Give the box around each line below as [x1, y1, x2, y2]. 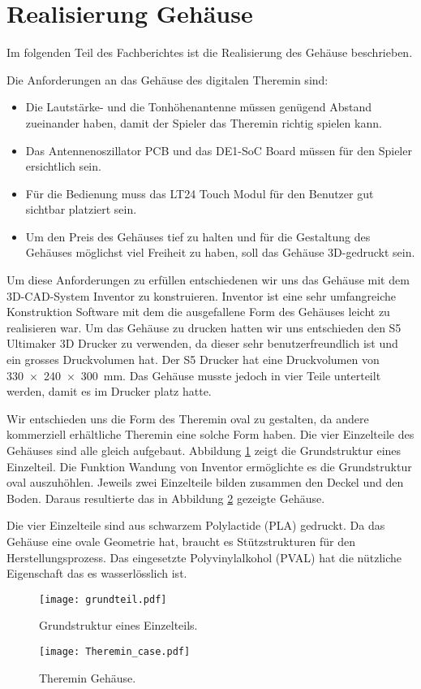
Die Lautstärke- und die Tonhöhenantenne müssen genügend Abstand [25, 98, 372, 115]
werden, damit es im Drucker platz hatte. [6, 383, 212, 400]
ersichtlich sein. [25, 158, 101, 175]
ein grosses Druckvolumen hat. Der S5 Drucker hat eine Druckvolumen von [6, 351, 380, 368]
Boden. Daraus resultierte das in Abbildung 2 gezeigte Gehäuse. [6, 489, 325, 506]
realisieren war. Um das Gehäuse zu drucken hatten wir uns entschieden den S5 [6, 318, 402, 336]
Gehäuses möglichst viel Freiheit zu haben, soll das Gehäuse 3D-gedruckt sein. [25, 244, 415, 261]
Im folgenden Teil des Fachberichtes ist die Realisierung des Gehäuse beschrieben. [6, 44, 413, 61]
